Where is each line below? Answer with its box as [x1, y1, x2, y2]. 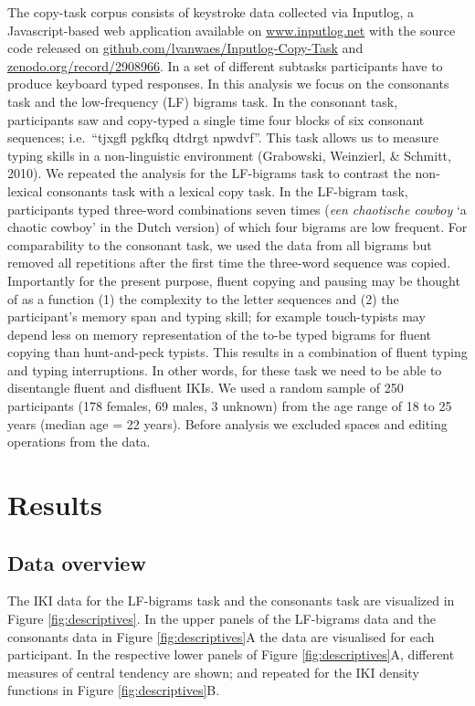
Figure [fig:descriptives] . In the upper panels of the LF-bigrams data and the [7, 609, 436, 628]
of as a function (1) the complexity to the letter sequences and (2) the [7, 289, 399, 308]
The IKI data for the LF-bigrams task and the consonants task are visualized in [7, 591, 455, 610]
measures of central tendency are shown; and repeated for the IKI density [7, 662, 419, 681]
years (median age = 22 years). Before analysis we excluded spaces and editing [7, 414, 448, 433]
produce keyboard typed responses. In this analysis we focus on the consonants [7, 74, 449, 93]
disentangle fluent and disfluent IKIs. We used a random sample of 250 [7, 378, 404, 397]
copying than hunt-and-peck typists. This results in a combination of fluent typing [7, 342, 468, 362]
